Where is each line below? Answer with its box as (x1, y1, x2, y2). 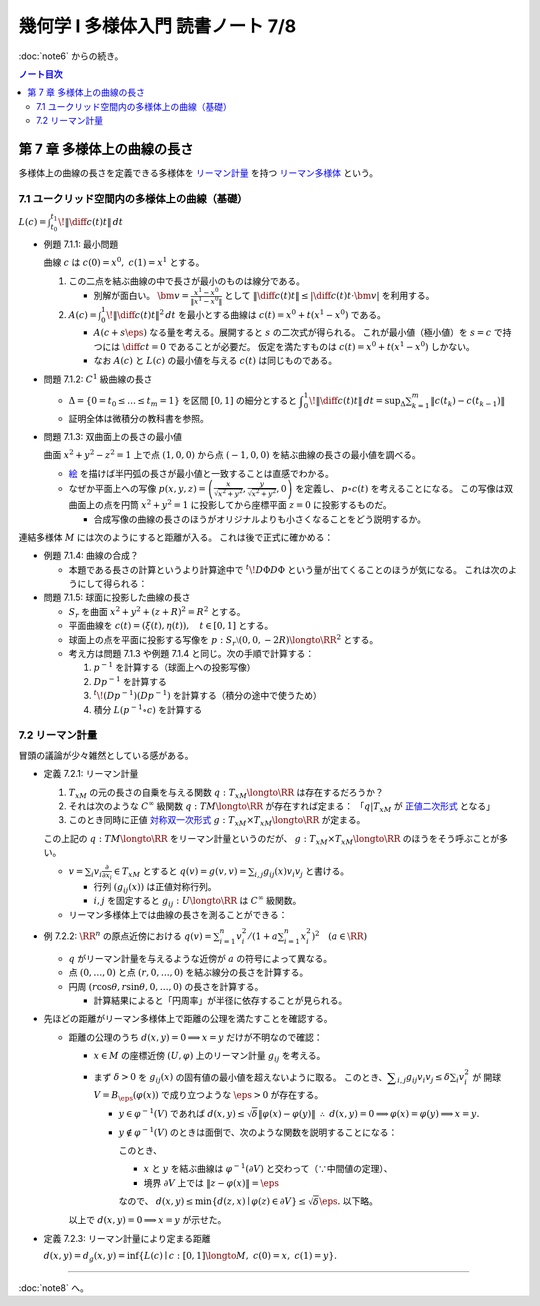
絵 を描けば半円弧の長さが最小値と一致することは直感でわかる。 (68, 467, 334, 479)
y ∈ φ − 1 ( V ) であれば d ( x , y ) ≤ (118, 1106, 245, 1119)
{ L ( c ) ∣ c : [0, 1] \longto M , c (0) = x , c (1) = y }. (138, 1250, 338, 1262)
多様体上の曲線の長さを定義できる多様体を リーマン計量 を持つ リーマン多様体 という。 (18, 167, 379, 179)
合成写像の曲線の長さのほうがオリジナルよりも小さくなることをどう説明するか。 (93, 513, 427, 525)
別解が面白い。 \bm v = (93, 290, 190, 302)
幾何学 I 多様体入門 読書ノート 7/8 (18, 15, 297, 37)
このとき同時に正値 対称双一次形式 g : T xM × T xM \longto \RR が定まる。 (68, 814, 366, 829)
